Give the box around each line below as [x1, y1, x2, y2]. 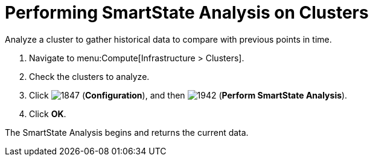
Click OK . [29, 108, 66, 119]
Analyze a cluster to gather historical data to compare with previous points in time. [5, 34, 332, 44]
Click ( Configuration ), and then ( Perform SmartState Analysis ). [29, 90, 348, 100]
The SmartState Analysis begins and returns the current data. [5, 127, 249, 138]
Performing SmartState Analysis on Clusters [5, 2, 369, 23]
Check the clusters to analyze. [29, 71, 150, 82]
